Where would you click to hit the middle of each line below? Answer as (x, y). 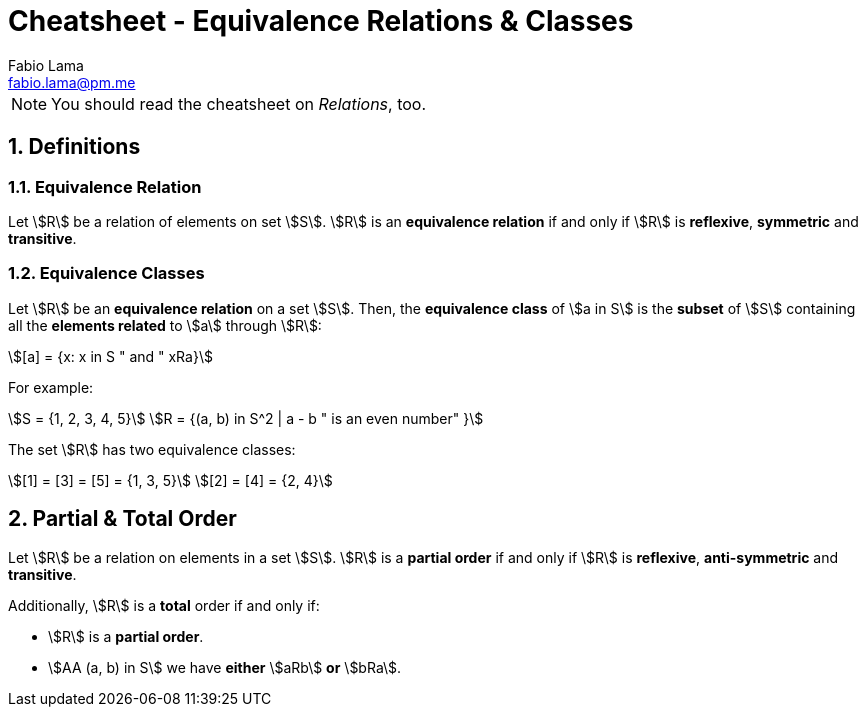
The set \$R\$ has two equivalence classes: (152, 449)
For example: (51, 387)
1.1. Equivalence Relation (105, 186)
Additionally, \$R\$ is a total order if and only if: (164, 605)
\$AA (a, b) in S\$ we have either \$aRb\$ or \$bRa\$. (225, 667)
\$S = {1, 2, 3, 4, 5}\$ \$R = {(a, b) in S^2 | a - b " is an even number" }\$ (246, 418)
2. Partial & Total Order (122, 519)
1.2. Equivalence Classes (106, 273)
